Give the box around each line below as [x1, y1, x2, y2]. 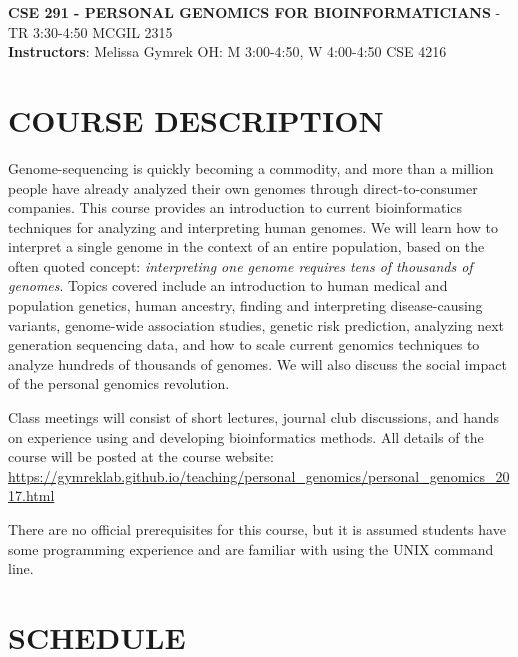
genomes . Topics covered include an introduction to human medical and [8, 275, 448, 296]
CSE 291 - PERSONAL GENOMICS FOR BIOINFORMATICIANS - [8, 2, 501, 22]
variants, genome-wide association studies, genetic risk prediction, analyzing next [8, 314, 505, 335]
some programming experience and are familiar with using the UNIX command [8, 538, 494, 559]
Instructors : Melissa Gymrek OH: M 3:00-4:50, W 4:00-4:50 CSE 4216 [8, 41, 447, 62]
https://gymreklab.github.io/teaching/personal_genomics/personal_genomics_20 [8, 465, 510, 486]
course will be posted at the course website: [8, 446, 274, 467]
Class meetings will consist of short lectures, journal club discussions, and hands [8, 407, 500, 428]
